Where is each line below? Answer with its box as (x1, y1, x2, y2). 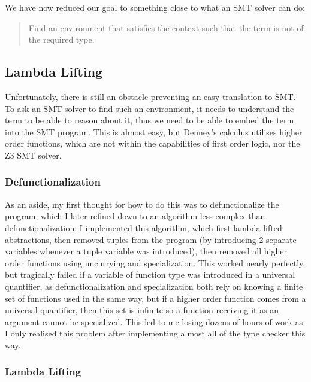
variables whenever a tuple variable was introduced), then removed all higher (5, 245, 287, 257)
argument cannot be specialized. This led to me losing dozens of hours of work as (5, 315, 303, 328)
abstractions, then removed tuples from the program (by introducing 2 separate (5, 233, 297, 245)
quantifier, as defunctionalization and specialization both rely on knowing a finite (5, 280, 303, 292)
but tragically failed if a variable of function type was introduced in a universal (5, 268, 295, 281)
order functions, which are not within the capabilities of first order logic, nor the (5, 137, 300, 150)
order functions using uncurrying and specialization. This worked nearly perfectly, (5, 256, 306, 269)
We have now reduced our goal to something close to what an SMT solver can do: (5, 1, 305, 13)
